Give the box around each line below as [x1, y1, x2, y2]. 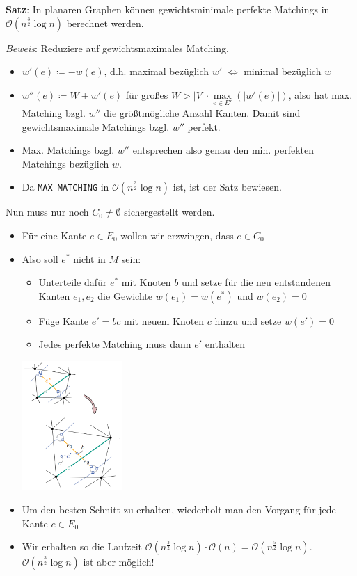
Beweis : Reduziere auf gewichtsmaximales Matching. [6, 40, 229, 55]
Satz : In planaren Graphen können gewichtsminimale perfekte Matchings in [6, 2, 330, 16]
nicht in [73, 251, 106, 266]
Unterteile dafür [38, 275, 107, 289]
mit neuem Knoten [124, 313, 205, 328]
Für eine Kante [22, 227, 87, 242]
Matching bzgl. [22, 106, 86, 120]
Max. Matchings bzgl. [22, 143, 115, 157]
